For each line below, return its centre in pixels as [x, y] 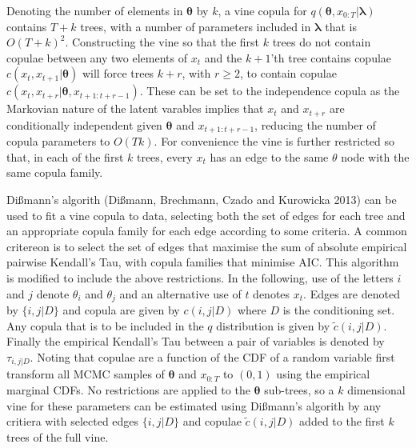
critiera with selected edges [73, 421]
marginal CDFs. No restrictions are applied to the [128, 389]
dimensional [376, 389]
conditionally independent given [84, 124]
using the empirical [323, 374]
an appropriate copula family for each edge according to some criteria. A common [207, 231]
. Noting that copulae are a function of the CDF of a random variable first [212, 356]
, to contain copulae [288, 73]
